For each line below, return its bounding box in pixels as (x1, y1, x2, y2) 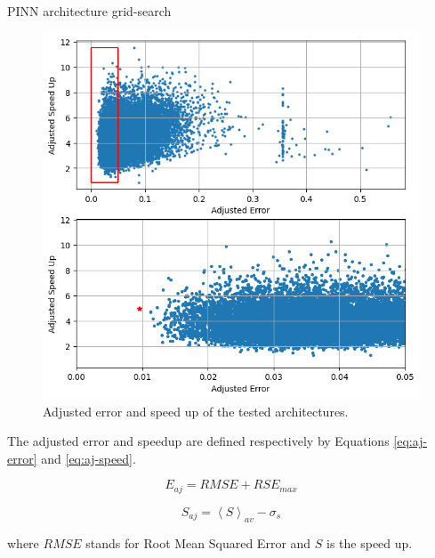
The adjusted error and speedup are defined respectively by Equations (7, 432, 390, 450)
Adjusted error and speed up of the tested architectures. (43, 401, 349, 420)
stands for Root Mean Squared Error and (85, 533, 311, 552)
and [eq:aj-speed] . (41, 449, 136, 467)
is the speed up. (326, 533, 413, 552)
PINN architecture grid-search (7, 2, 172, 20)
